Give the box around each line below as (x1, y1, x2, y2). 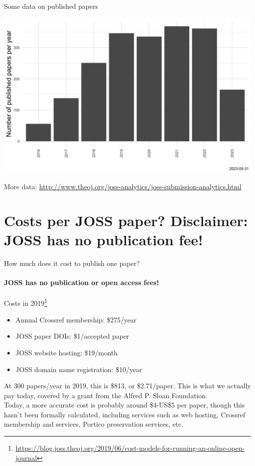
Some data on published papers (4, 1, 98, 11)
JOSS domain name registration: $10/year (15, 364, 142, 374)
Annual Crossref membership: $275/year (15, 314, 137, 324)
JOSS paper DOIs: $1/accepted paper (15, 331, 129, 341)
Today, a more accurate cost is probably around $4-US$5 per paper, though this (4, 400, 245, 410)
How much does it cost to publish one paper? (4, 258, 140, 268)
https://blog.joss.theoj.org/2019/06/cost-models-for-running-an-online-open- (15, 443, 245, 453)
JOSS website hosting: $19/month (15, 347, 118, 357)
